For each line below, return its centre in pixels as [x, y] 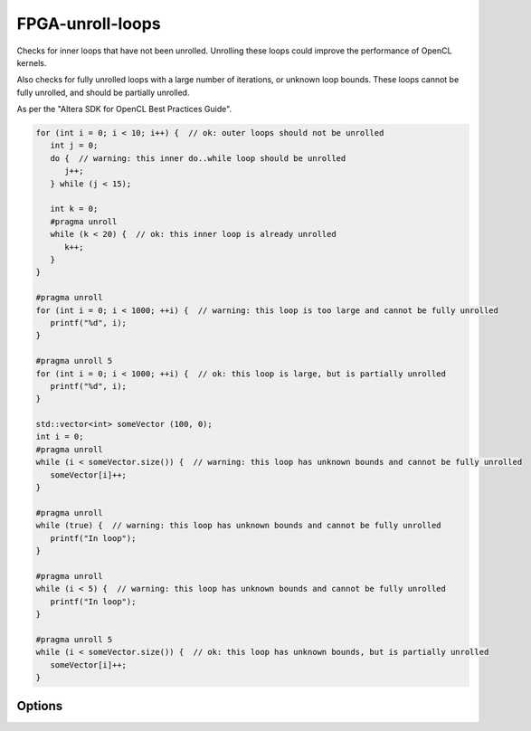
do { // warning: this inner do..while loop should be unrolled [198, 158]
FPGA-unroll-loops [89, 24]
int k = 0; [74, 209]
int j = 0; [74, 146]
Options [40, 706]
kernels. [32, 62]
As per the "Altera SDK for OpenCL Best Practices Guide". [124, 109]
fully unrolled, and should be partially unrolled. [103, 92]
